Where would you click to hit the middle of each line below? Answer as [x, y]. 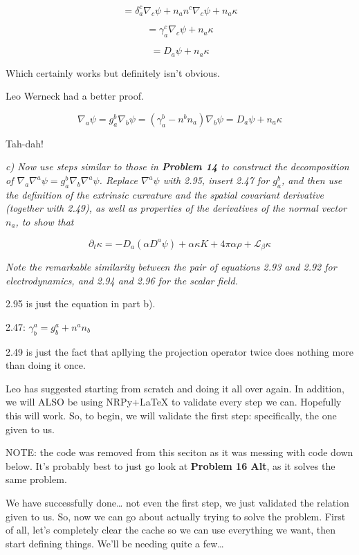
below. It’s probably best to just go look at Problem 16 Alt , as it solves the [171, 465]
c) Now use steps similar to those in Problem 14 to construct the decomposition [177, 166]
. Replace [118, 180]
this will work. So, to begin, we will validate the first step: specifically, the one [171, 415]
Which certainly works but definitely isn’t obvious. [113, 72]
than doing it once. [46, 365]
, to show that [45, 221]
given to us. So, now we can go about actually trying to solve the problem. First [176, 516]
